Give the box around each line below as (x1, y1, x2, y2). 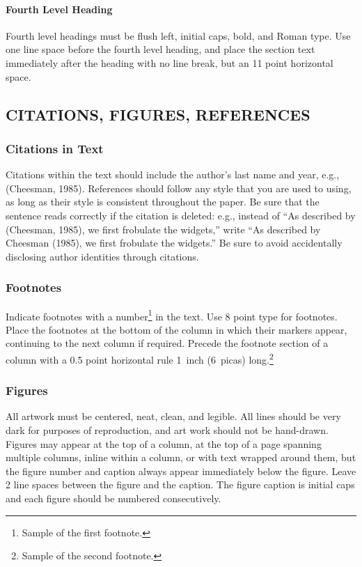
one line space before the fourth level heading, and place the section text (6, 42, 315, 56)
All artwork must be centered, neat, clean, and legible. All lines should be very (6, 409, 341, 424)
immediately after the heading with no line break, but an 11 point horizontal (6, 55, 333, 70)
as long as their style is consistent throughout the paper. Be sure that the (6, 194, 320, 209)
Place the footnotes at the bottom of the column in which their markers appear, (6, 322, 347, 336)
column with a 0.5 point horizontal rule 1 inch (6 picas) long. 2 (6, 350, 274, 366)
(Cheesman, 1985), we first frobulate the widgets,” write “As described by (6, 222, 321, 236)
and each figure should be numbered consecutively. (6, 491, 221, 506)
